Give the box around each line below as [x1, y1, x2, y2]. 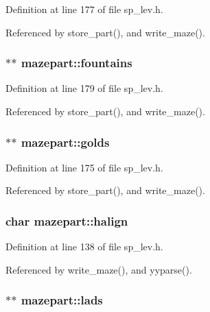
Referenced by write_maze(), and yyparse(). [5, 262, 192, 276]
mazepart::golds [21, 133, 110, 150]
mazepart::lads [21, 291, 103, 309]
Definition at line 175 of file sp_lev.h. [5, 160, 163, 174]
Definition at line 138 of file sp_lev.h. [5, 239, 163, 254]
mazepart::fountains [21, 54, 132, 71]
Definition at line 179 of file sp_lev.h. [5, 81, 163, 95]
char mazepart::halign [5, 212, 128, 229]
